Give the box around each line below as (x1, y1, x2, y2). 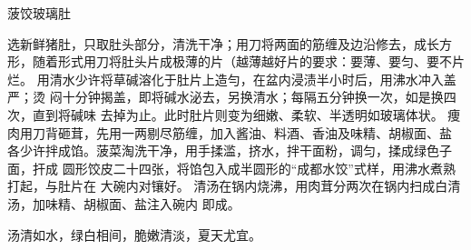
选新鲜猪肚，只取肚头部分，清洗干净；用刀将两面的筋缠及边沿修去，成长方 (7, 34, 452, 53)
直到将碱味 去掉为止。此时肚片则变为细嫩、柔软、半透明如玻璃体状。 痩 (32, 105, 461, 124)
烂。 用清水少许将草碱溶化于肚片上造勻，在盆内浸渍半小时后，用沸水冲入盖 (7, 69, 456, 88)
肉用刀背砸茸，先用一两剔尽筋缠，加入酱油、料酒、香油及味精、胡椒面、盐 (7, 123, 452, 142)
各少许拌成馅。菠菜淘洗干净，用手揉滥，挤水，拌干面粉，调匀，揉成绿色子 (7, 141, 452, 160)
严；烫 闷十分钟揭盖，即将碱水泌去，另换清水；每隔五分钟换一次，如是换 (7, 87, 444, 106)
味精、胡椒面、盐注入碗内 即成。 (44, 194, 240, 213)
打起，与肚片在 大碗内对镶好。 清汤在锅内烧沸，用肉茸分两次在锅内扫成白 (7, 176, 448, 195)
